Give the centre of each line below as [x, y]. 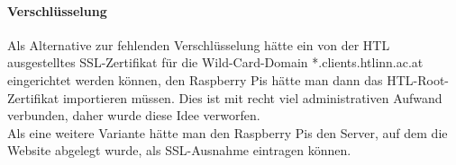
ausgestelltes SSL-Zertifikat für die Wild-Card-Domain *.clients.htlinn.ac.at [215, 62]
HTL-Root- [418, 79]
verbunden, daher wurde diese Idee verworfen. [134, 115]
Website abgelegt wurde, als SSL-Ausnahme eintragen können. [179, 150]
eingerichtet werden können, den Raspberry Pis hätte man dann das [195, 79]
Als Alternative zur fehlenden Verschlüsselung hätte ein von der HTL [199, 44]
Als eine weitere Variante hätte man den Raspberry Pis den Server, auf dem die [228, 132]
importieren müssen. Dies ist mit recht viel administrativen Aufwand [252, 97]
